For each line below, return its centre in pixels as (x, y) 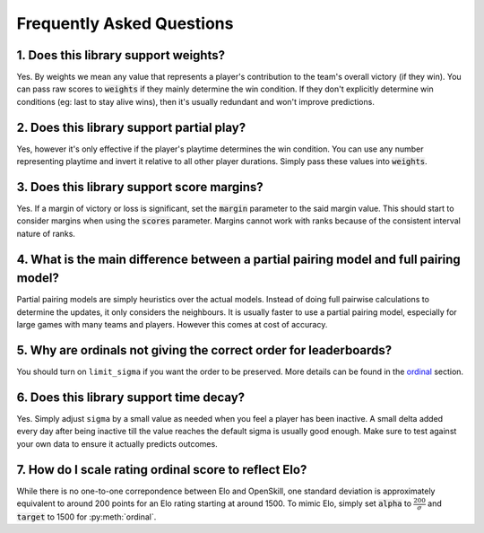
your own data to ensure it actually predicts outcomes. (117, 443)
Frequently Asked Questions (125, 23)
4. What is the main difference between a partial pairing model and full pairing (238, 259)
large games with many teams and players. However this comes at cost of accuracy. (172, 325)
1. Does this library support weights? (121, 55)
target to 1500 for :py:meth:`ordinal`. (86, 517)
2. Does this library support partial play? (131, 127)
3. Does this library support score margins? (140, 187)
